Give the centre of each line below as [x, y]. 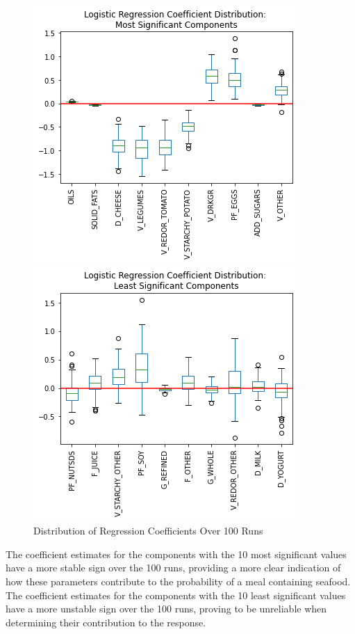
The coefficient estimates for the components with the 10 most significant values [176, 554]
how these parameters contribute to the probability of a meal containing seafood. [178, 581]
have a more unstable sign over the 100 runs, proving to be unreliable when [166, 609]
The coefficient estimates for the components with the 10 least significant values [176, 595]
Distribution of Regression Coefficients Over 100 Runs [148, 531]
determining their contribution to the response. [106, 622]
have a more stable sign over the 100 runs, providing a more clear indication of [173, 568]
